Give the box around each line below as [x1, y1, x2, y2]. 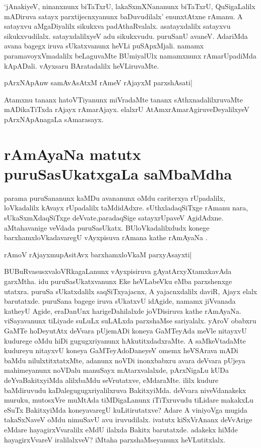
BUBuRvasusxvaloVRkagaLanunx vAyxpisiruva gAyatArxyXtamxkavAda [4, 266, 232, 276]
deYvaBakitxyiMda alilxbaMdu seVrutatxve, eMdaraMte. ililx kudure [4, 374, 219, 385]
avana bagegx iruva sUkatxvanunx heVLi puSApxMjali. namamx [4, 40, 204, 51]
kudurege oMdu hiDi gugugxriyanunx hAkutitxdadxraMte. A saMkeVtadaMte [4, 335, 246, 346]
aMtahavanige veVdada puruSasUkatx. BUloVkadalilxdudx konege [4, 222, 210, 233]
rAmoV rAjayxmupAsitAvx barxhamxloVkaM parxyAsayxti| [4, 249, 192, 259]
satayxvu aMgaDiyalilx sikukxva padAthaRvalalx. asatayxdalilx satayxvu [4, 21, 231, 31]
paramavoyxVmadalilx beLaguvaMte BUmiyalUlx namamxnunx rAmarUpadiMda [4, 50, 256, 61]
